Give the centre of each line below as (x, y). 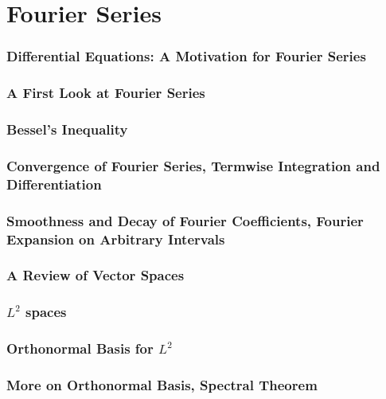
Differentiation (54, 184)
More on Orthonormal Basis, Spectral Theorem (162, 384)
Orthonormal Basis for (80, 348)
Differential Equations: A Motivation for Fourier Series (186, 56)
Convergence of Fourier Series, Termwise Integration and (193, 165)
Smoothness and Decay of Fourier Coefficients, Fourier (185, 220)
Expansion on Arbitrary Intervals (116, 239)
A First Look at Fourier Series (106, 93)
